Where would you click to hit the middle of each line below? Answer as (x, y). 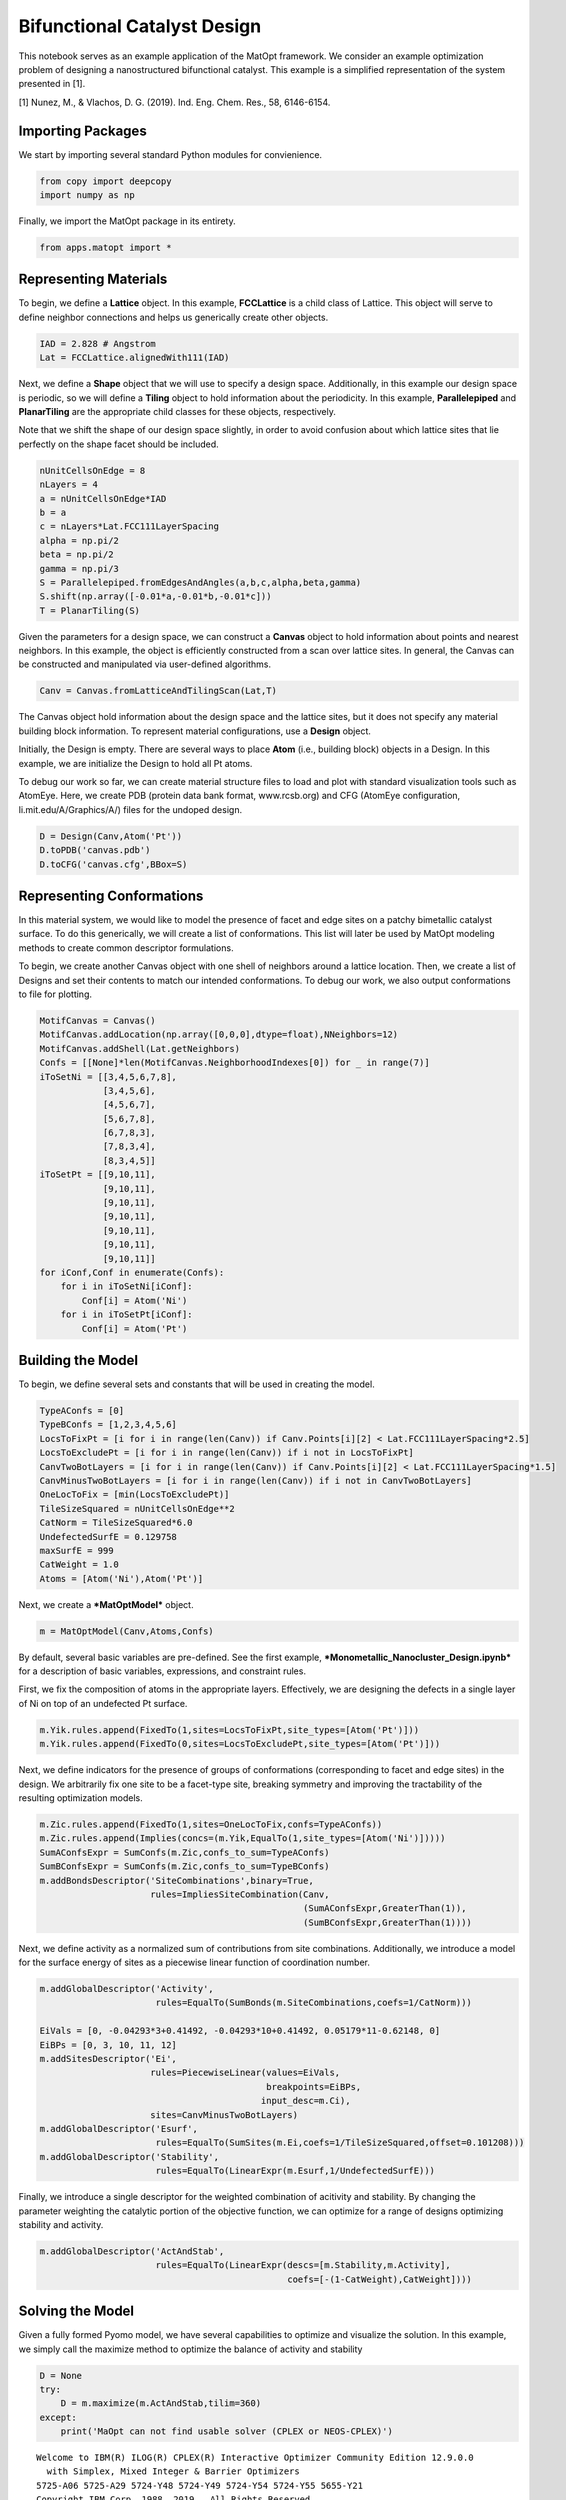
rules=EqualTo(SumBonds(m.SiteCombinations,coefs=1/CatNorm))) (313, 2003)
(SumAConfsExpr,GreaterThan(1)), (385, 1908)
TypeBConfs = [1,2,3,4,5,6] (108, 1424)
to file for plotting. (55, 994)
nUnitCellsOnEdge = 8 (92, 470)
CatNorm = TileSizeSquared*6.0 (116, 1523)
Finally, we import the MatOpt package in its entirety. (127, 221)
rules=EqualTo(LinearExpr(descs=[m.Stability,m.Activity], (303, 2265)
